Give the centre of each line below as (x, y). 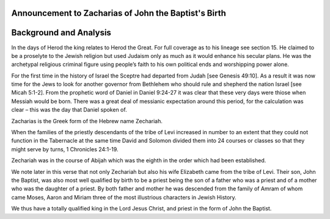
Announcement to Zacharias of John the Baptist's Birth (119, 13)
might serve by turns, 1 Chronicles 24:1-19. (65, 149)
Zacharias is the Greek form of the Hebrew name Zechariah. (87, 121)
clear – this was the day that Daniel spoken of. (69, 110)
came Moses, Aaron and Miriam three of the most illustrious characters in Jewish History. (124, 197)
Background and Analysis (61, 33)
